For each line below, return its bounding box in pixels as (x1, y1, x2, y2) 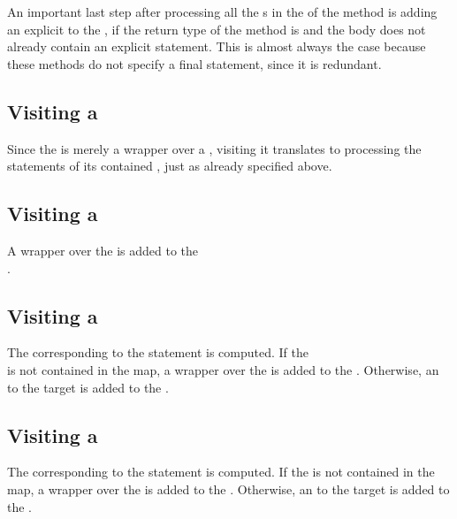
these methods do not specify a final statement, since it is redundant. (7, 54, 382, 73)
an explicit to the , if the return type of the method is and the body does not (7, 19, 426, 38)
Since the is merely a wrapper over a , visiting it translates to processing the (7, 139, 422, 157)
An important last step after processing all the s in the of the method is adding (7, 3, 438, 20)
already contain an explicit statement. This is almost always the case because (7, 37, 426, 56)
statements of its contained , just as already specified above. (7, 156, 332, 175)
